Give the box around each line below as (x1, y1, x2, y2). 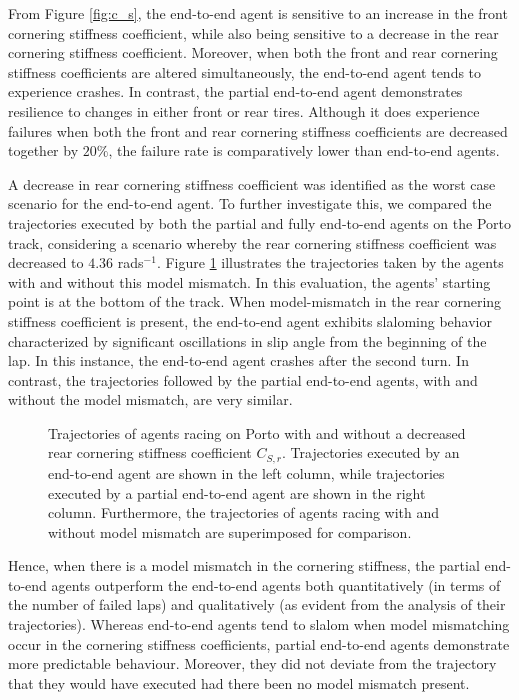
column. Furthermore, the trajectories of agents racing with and (48, 502, 440, 523)
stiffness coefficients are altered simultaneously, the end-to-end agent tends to (8, 61, 482, 82)
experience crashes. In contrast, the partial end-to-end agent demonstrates (8, 81, 463, 102)
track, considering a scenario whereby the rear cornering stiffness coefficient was (8, 232, 497, 253)
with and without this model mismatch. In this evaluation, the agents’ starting (8, 271, 491, 292)
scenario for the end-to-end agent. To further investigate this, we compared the (8, 193, 492, 214)
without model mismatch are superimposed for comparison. (48, 521, 412, 542)
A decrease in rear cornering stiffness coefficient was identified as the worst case (8, 173, 496, 194)
